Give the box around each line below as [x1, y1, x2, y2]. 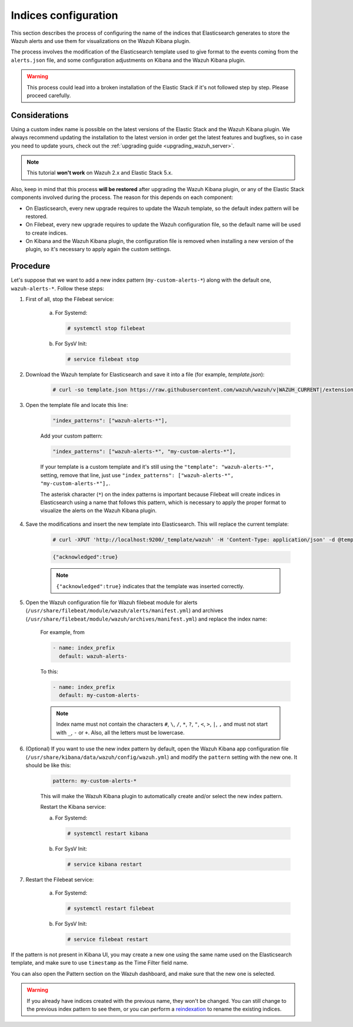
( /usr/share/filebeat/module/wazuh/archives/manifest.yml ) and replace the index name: [25, 615, 268, 622]
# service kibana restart [67, 861, 142, 868]
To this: [40, 668, 58, 675]
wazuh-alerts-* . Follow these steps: [11, 285, 104, 292]
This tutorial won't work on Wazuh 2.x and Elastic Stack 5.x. [26, 169, 173, 176]
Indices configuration [11, 9, 118, 22]
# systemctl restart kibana [67, 830, 148, 836]
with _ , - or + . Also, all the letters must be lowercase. [56, 729, 185, 736]
